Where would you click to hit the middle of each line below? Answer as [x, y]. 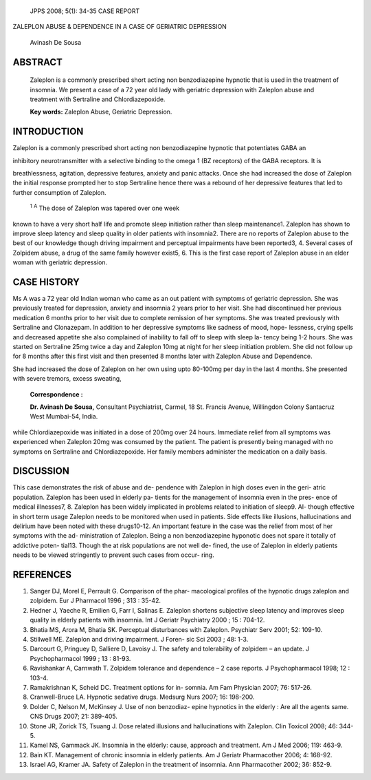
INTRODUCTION [48, 132]
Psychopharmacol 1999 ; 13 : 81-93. [80, 658]
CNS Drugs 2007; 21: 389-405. [74, 717]
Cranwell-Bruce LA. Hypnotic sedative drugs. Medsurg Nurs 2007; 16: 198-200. [142, 697]
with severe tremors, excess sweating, [67, 379]
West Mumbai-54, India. [64, 417]
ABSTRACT [38, 62]
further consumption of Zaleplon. [59, 192]
